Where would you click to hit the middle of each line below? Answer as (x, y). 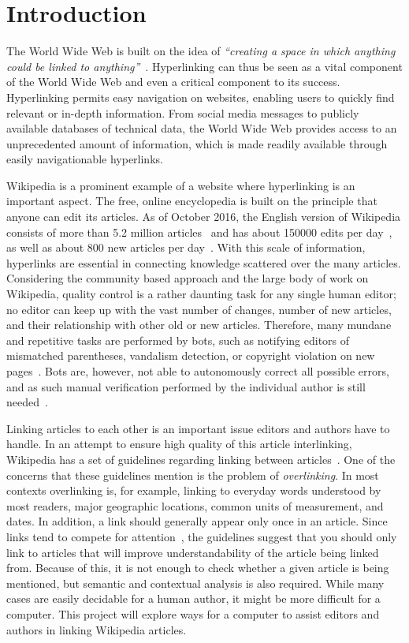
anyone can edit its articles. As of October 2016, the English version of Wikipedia (204, 217)
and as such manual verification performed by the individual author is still (186, 386)
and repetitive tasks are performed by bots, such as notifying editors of (178, 340)
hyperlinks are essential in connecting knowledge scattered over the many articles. (204, 262)
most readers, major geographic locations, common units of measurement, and (195, 505)
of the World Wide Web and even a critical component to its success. (173, 82)
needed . (27, 402)
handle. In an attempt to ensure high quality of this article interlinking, (179, 444)
